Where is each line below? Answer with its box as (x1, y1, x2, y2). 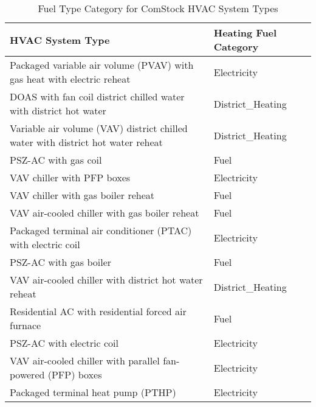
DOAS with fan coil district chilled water (10, 89, 185, 103)
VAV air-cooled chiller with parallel (10, 353, 160, 367)
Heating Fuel (213, 26, 277, 40)
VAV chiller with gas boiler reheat (10, 188, 155, 202)
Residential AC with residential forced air (10, 304, 187, 318)
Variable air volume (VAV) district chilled (10, 121, 188, 135)
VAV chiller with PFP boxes (10, 170, 131, 184)
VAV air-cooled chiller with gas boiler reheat (10, 206, 199, 220)
